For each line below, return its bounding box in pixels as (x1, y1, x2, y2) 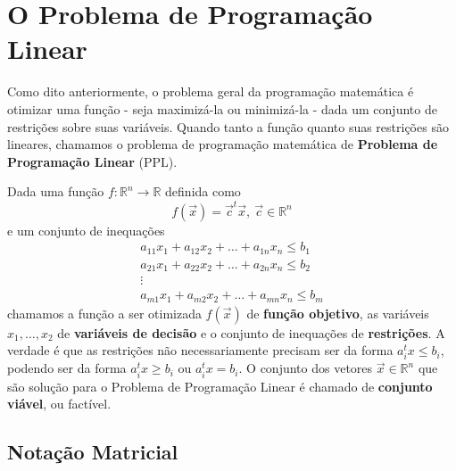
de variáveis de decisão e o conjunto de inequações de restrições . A (57, 323, 445, 342)
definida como (165, 182, 241, 201)
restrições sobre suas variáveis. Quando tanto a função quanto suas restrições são (7, 117, 449, 136)
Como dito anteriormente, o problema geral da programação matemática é (7, 82, 414, 101)
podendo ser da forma (7, 359, 127, 377)
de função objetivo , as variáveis (246, 303, 429, 322)
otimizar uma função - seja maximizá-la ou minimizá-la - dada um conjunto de (7, 99, 437, 118)
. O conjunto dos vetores (238, 359, 373, 377)
